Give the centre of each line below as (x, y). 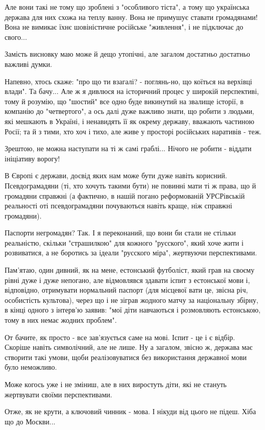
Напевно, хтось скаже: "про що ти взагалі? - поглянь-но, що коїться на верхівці (128, 81)
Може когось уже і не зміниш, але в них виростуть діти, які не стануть (116, 384)
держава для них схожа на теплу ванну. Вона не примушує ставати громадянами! (131, 17)
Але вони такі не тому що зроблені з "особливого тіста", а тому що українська (127, 7)
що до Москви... (30, 421)
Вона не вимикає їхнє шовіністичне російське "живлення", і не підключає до (124, 27)
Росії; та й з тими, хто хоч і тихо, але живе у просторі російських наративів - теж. (133, 131)
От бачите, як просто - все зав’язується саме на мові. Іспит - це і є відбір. (120, 337)
